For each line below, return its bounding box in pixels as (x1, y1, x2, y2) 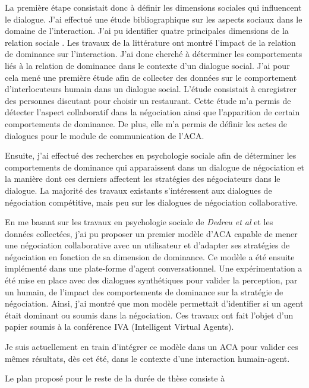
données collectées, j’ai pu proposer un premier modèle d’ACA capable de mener (5, 227, 298, 239)
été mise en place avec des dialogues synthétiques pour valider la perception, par (5, 274, 298, 286)
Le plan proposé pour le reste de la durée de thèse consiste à (5, 372, 225, 384)
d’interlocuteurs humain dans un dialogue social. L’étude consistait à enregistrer (5, 83, 297, 95)
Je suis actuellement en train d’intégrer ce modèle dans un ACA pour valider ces (5, 340, 298, 353)
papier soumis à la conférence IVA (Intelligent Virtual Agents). (5, 320, 234, 333)
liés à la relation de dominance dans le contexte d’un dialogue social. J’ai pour (5, 59, 290, 71)
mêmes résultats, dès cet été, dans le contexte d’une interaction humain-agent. (5, 352, 290, 364)
